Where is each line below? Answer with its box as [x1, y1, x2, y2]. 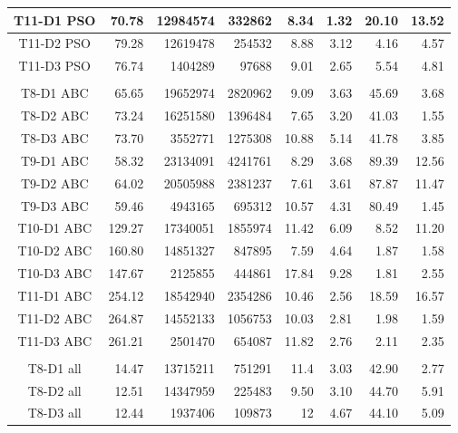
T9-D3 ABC [20, 196, 89, 215]
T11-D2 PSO [18, 34, 91, 53]
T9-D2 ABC [20, 173, 89, 192]
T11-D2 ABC [17, 308, 93, 327]
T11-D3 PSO [18, 56, 91, 75]
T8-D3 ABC [20, 128, 89, 147]
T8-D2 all [27, 380, 82, 399]
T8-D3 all [27, 403, 82, 422]
